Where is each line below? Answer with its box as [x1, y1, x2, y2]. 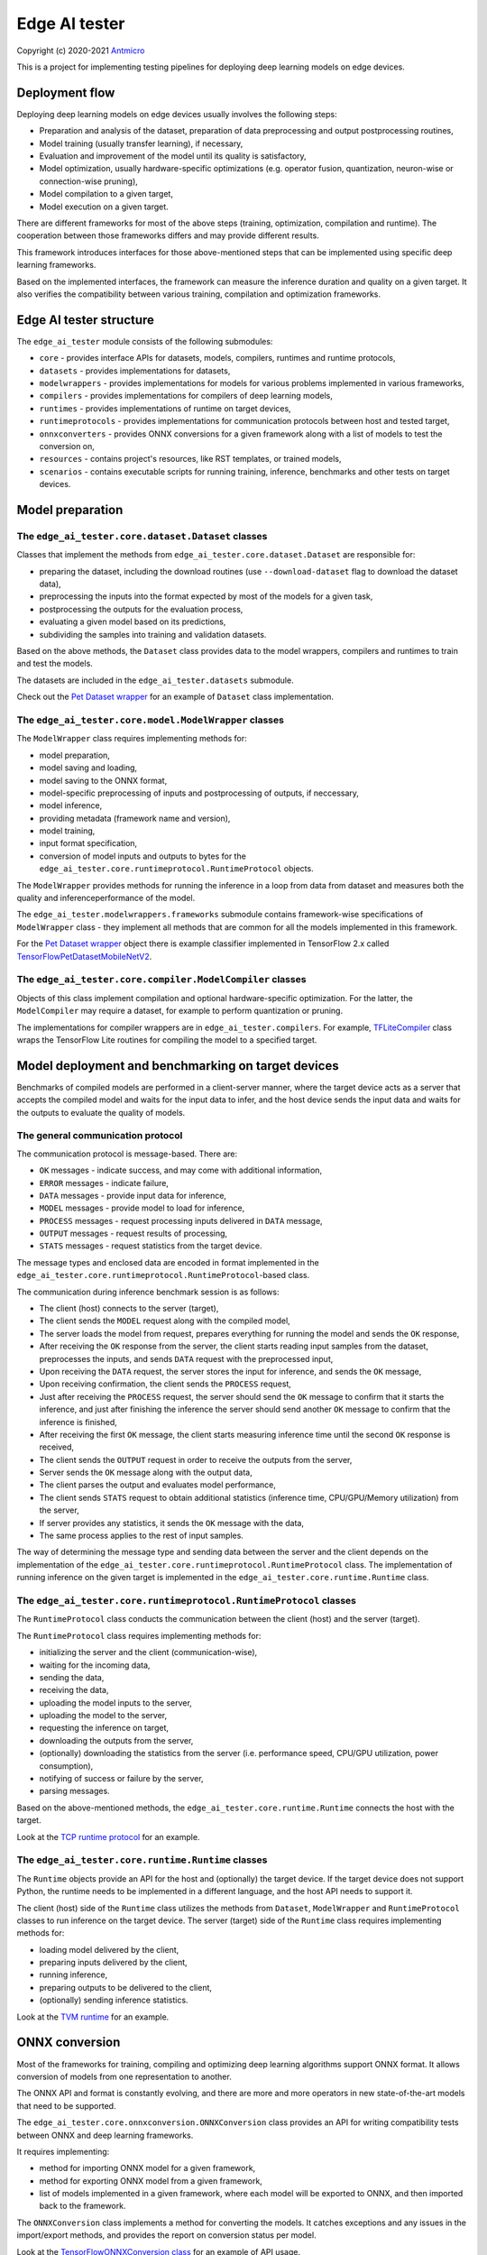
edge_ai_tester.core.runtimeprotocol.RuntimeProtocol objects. [39, 863, 315, 874]
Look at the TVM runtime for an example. [16, 2011, 170, 2022]
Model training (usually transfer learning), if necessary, [39, 138, 243, 149]
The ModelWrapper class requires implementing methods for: [16, 733, 247, 744]
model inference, [39, 800, 103, 811]
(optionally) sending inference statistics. [39, 1994, 188, 2006]
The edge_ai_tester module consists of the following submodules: [16, 336, 273, 346]
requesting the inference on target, [39, 1723, 170, 1734]
